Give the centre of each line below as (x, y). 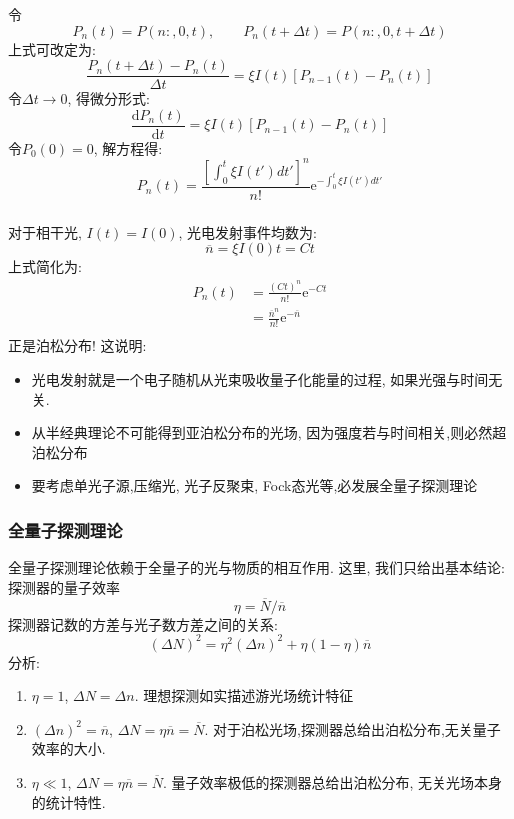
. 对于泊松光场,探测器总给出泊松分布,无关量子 (352, 728)
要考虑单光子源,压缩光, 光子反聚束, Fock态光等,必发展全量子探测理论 (254, 485)
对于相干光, (45, 231)
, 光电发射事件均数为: (248, 231)
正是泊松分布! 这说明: (77, 345)
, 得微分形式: (108, 98)
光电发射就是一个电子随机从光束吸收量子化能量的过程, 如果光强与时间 (260, 378)
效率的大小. (68, 748)
